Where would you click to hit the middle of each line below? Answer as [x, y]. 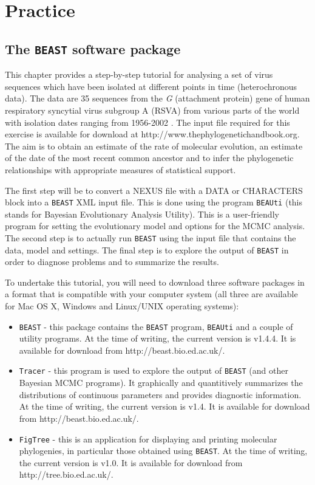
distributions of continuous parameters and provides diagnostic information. [160, 394]
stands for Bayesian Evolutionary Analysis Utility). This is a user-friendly [142, 214]
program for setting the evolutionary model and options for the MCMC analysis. [155, 226]
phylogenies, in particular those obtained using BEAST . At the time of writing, [163, 451]
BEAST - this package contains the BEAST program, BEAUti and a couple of [156, 326]
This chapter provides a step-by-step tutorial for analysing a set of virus [139, 74]
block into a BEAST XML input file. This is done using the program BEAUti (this [154, 202]
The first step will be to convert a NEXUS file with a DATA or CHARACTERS [154, 190]
